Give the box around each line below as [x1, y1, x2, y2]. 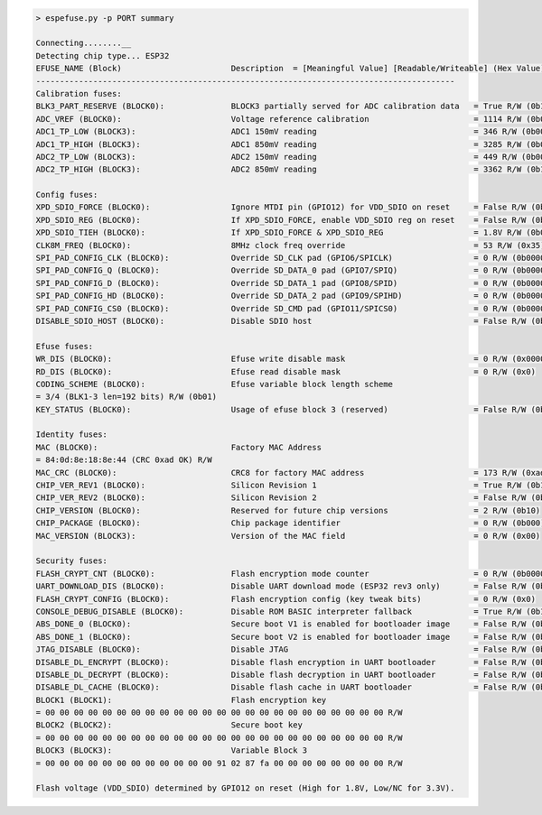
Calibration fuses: [35, 88, 122, 98]
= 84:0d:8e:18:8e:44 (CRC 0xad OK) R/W [35, 455, 212, 465]
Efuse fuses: [35, 341, 94, 351]
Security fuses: [35, 556, 108, 566]
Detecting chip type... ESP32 [35, 51, 170, 60]
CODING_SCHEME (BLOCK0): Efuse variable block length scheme [35, 379, 393, 389]
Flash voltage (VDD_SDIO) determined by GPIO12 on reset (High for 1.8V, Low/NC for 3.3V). [35, 783, 455, 793]
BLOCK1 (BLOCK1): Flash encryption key [35, 695, 327, 705]
